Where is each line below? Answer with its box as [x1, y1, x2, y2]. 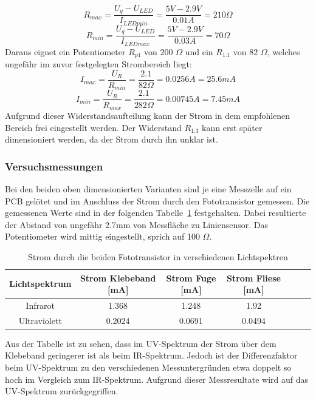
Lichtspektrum [9, 277, 72, 290]
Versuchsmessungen [5, 158, 103, 174]
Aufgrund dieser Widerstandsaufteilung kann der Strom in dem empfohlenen [5, 109, 290, 121]
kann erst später [202, 121, 263, 133]
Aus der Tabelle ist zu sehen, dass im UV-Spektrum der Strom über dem [5, 337, 276, 349]
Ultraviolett [18, 314, 62, 326]
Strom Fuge [166, 271, 216, 284]
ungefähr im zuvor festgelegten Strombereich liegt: [5, 58, 192, 70]
